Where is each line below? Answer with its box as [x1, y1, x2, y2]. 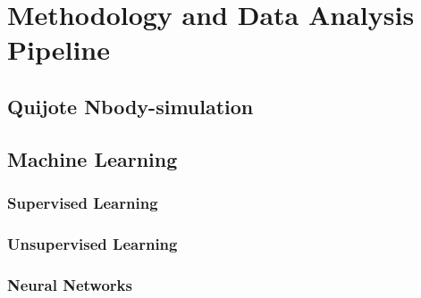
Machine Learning [7, 145, 178, 172]
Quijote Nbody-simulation [7, 92, 254, 120]
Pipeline [7, 31, 110, 68]
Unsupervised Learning [7, 232, 178, 254]
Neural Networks [7, 273, 132, 295]
